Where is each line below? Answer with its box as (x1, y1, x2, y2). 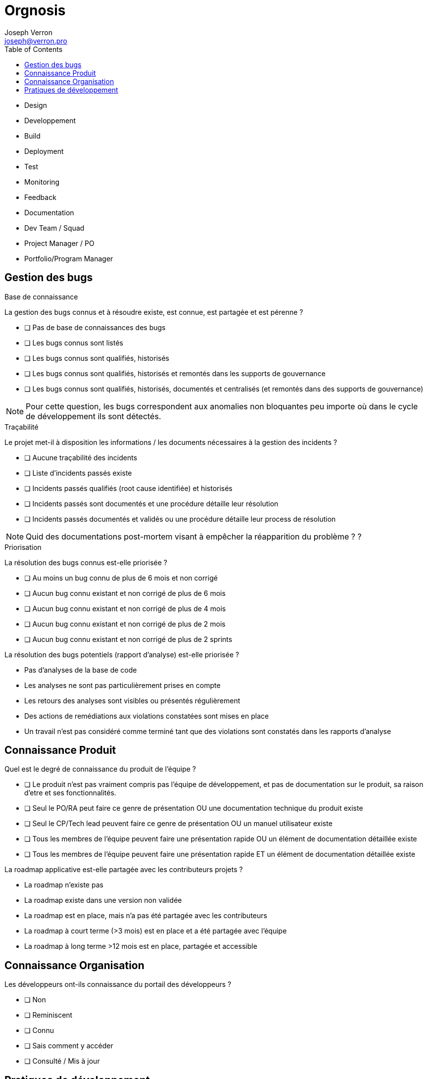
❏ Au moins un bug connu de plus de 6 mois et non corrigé (24, 573, 218, 582)
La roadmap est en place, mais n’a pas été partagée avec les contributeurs (24, 911, 267, 920)
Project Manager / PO (24, 239, 95, 247)
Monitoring (24, 177, 60, 186)
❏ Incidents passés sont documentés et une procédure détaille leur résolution (24, 499, 279, 508)
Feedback (24, 193, 56, 201)
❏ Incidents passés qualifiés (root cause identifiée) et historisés (24, 484, 233, 492)
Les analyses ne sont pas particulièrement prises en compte (24, 681, 221, 689)
